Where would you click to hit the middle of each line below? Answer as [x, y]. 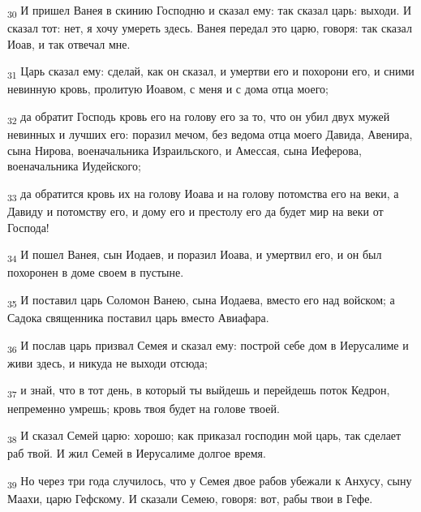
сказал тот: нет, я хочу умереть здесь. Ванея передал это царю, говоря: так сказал [210, 28]
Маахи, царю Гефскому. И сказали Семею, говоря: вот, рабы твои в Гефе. [190, 498]
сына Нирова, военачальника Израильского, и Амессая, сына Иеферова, [185, 150]
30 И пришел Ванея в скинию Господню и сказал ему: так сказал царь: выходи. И [210, 11]
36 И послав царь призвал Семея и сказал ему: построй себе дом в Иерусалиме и [208, 346]
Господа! [28, 227]
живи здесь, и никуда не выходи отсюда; [107, 362]
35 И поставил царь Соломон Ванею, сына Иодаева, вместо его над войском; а [201, 300]
